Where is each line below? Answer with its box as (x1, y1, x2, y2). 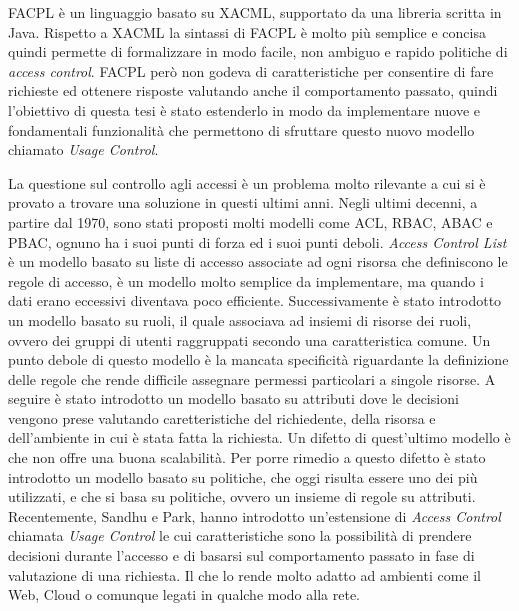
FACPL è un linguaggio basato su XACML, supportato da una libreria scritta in (8, 2, 502, 22)
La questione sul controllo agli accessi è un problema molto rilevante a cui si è (8, 172, 486, 193)
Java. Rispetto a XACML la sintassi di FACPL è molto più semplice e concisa (8, 21, 486, 42)
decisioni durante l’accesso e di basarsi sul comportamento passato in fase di (8, 545, 475, 566)
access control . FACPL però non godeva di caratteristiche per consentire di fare (8, 60, 494, 81)
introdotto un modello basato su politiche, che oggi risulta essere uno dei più (8, 466, 478, 487)
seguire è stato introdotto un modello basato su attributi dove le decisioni (8, 388, 459, 409)
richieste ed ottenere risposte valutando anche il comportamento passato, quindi (8, 80, 498, 101)
